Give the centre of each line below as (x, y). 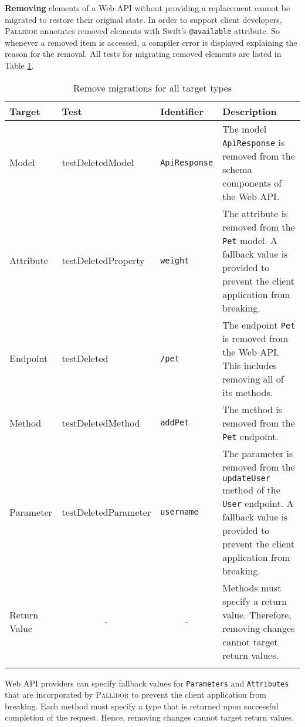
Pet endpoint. (250, 436)
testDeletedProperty (103, 261)
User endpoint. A (258, 503)
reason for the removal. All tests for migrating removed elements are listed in (143, 54)
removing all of (253, 378)
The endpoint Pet (259, 324)
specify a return (255, 601)
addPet (175, 423)
